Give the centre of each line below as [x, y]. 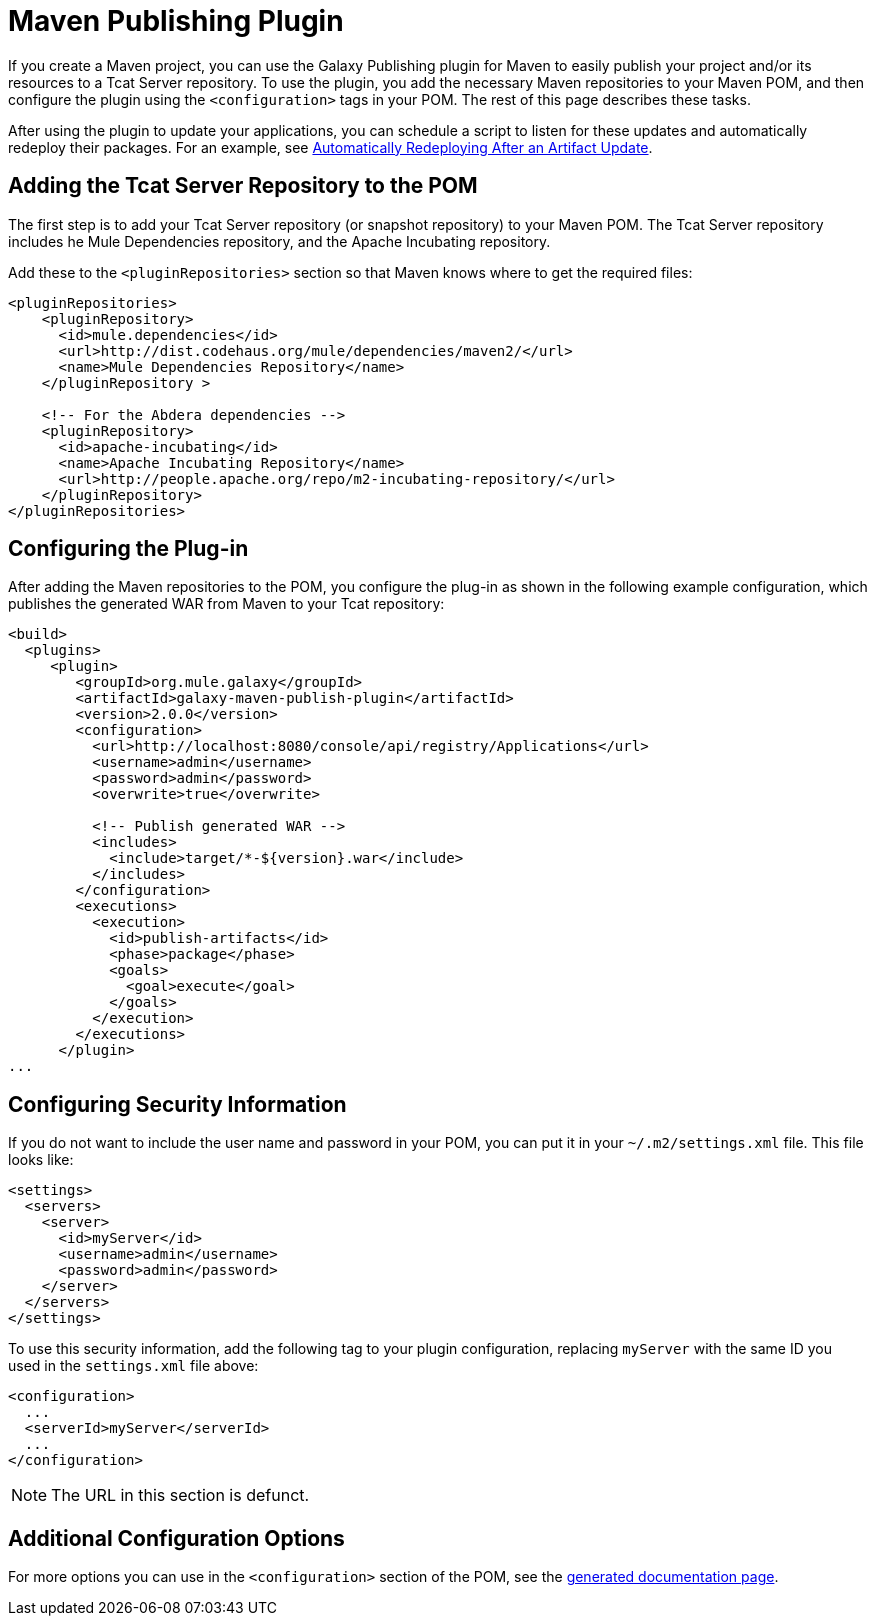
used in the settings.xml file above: [133, 1366]
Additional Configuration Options [176, 1538]
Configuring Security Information [177, 1104]
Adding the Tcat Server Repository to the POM [243, 186]
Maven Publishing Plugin [176, 21]
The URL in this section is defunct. [180, 1495]
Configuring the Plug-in [128, 549]
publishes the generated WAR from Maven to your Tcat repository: [226, 604]
